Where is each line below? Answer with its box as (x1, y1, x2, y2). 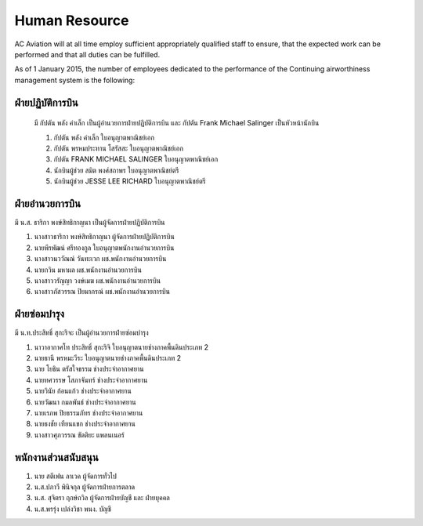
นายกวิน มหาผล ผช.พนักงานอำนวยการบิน (34, 265, 143, 274)
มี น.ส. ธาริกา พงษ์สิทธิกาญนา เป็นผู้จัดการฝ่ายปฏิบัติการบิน (14, 217, 165, 227)
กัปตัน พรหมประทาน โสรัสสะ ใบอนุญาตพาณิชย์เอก (53, 143, 184, 153)
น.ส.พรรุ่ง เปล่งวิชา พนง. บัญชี (34, 504, 111, 513)
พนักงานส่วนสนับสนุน (14, 451, 99, 464)
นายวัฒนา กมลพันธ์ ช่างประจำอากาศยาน (34, 397, 136, 407)
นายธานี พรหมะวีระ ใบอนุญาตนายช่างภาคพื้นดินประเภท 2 (34, 354, 182, 363)
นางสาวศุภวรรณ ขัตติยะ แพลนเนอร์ (34, 430, 125, 439)
